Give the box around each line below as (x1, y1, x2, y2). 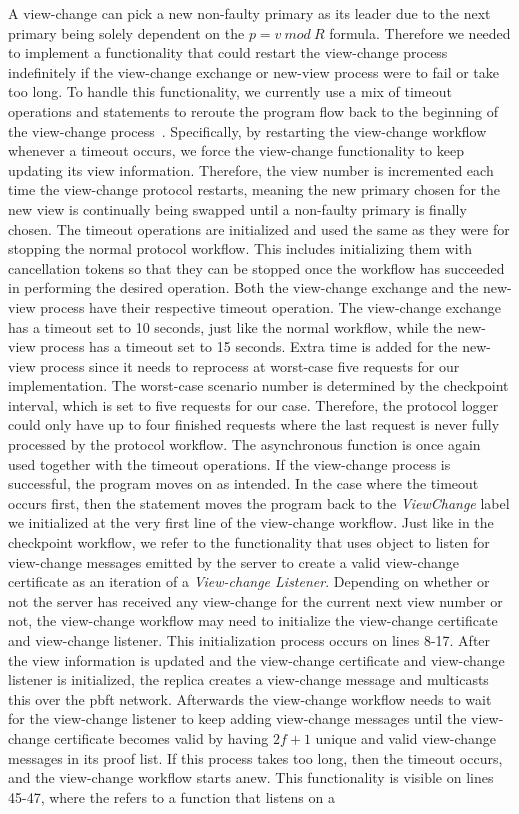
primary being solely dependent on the (8, 22, 245, 43)
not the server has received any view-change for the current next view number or (8, 590, 503, 611)
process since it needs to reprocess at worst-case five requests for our (40, 355, 460, 376)
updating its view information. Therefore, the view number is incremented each (8, 159, 494, 180)
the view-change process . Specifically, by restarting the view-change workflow (8, 120, 487, 141)
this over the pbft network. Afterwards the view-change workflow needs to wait (8, 688, 492, 709)
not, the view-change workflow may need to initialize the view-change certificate (8, 610, 498, 631)
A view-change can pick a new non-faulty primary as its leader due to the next (8, 3, 491, 23)
